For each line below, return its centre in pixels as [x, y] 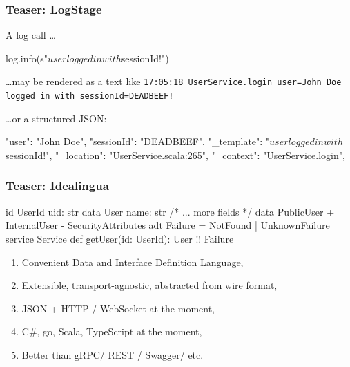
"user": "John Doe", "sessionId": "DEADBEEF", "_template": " [138, 141]
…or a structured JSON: [56, 118]
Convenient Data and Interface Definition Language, [133, 262]
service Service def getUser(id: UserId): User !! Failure [120, 238]
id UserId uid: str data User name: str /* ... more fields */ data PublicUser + [170, 211]
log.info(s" [27, 58]
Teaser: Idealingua [57, 186]
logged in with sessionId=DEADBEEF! [90, 96]
